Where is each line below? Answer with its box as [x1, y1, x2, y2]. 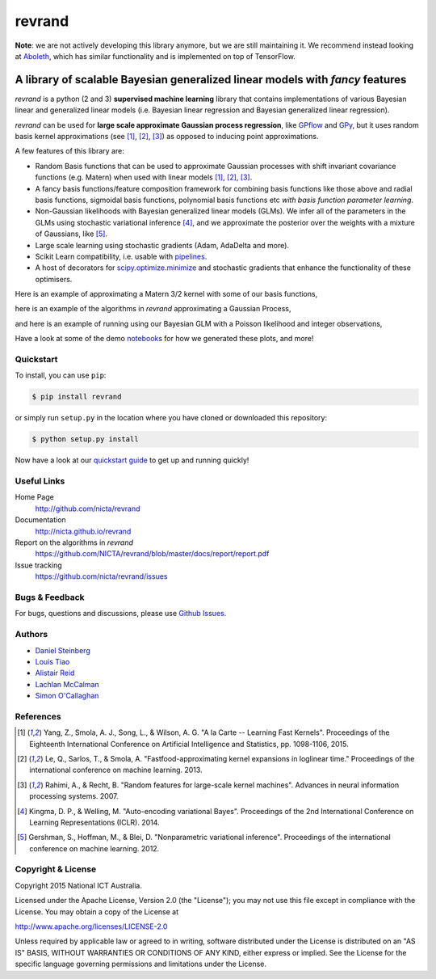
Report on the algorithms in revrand [15, 538, 133, 547]
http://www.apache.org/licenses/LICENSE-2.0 [15, 922, 168, 931]
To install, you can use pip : [15, 370, 107, 380]
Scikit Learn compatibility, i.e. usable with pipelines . [35, 251, 208, 261]
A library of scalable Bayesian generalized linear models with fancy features [15, 73, 407, 87]
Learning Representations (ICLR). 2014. [29, 817, 161, 827]
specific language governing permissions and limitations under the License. [15, 959, 266, 969]
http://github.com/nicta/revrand [35, 504, 140, 513]
